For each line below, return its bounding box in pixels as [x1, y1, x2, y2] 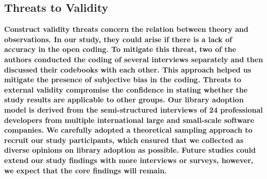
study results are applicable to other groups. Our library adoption [4, 94, 244, 105]
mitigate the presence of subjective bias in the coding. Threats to [4, 74, 241, 85]
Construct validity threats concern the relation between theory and [4, 24, 248, 34]
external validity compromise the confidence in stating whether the [4, 84, 248, 95]
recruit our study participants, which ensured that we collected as [4, 134, 244, 145]
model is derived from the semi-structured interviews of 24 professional [4, 104, 263, 115]
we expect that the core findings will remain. [4, 165, 167, 175]
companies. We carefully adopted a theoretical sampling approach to [4, 124, 253, 135]
